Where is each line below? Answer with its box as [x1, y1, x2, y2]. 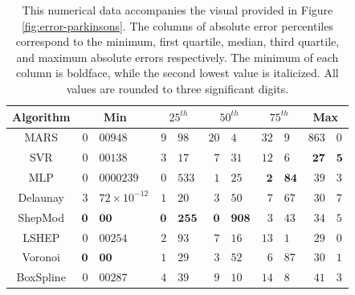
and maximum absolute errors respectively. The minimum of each [16, 48, 339, 65]
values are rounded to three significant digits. [66, 80, 289, 96]
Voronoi [22, 248, 60, 265]
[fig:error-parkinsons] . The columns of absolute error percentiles [21, 17, 333, 34]
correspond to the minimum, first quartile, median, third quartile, [15, 33, 340, 50]
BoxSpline [16, 268, 66, 285]
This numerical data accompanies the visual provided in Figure [22, 2, 333, 18]
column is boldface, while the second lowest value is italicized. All [16, 64, 339, 81]
